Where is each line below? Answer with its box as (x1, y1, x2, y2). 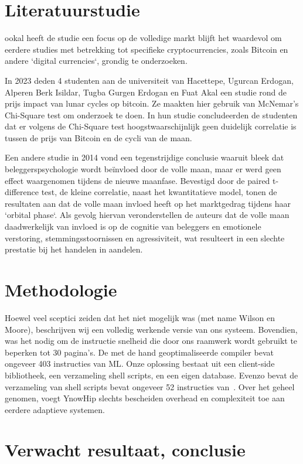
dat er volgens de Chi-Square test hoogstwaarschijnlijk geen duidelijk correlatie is (5, 120, 297, 132)
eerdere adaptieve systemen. (5, 403, 105, 415)
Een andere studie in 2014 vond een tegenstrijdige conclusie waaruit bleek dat (5, 151, 284, 163)
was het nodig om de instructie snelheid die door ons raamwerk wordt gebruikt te (5, 335, 298, 347)
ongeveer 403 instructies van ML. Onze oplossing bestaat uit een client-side (5, 357, 275, 370)
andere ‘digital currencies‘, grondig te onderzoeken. (5, 54, 188, 67)
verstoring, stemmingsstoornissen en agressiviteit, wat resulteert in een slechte (5, 231, 285, 244)
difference (5, 186, 39, 198)
